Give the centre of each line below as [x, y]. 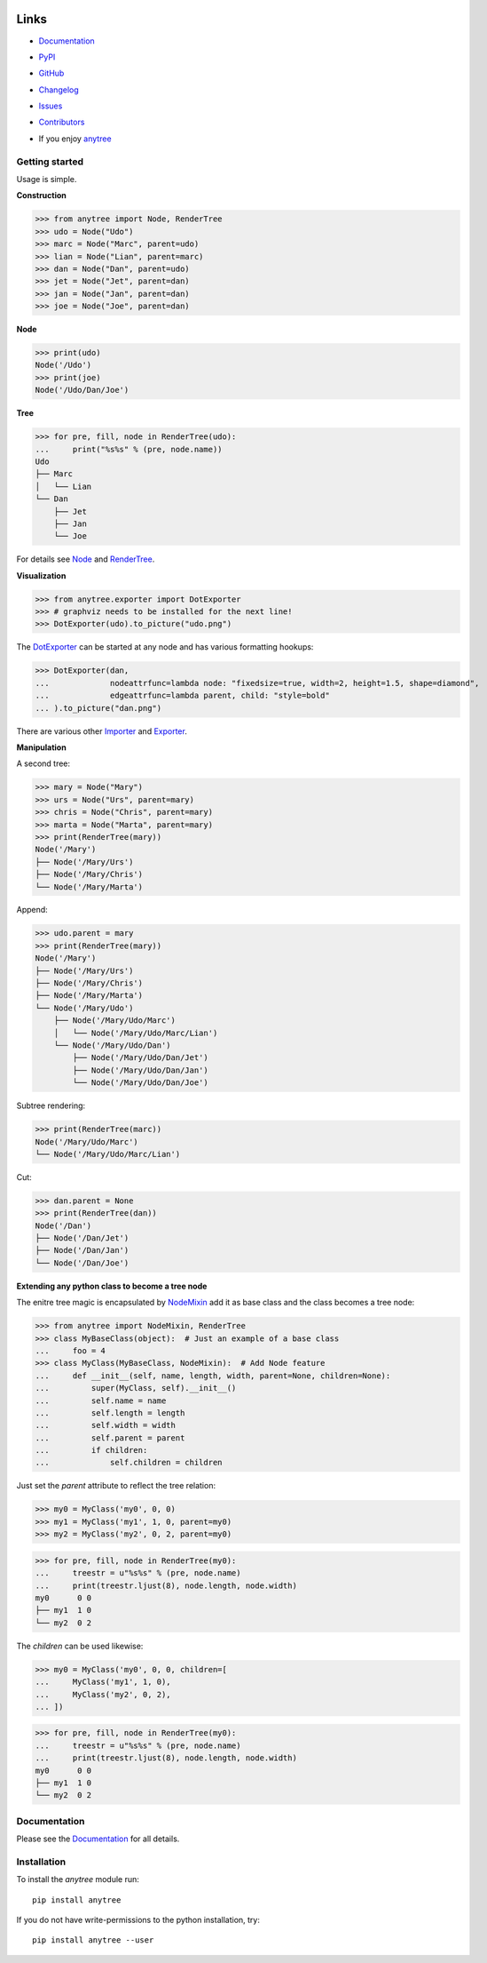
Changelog [59, 90]
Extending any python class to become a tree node [112, 1286]
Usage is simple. [47, 179]
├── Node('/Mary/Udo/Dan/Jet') [140, 1058]
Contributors [62, 122]
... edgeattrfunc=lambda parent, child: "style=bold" [182, 696]
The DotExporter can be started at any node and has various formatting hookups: [165, 647]
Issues [51, 106]
